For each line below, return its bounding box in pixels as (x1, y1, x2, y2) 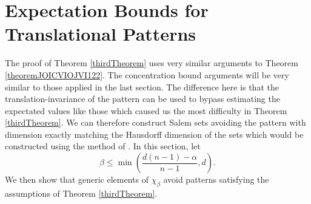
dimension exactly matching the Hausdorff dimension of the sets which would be (5, 127, 304, 140)
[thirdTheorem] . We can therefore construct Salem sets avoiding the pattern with (5, 116, 306, 129)
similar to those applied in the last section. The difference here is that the (5, 80, 279, 93)
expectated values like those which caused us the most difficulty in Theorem (5, 104, 287, 117)
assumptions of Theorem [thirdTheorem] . (5, 186, 158, 199)
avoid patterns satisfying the (163, 173, 269, 186)
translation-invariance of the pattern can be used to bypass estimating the (5, 92, 280, 105)
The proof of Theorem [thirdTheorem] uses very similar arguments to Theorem (5, 56, 298, 69)
